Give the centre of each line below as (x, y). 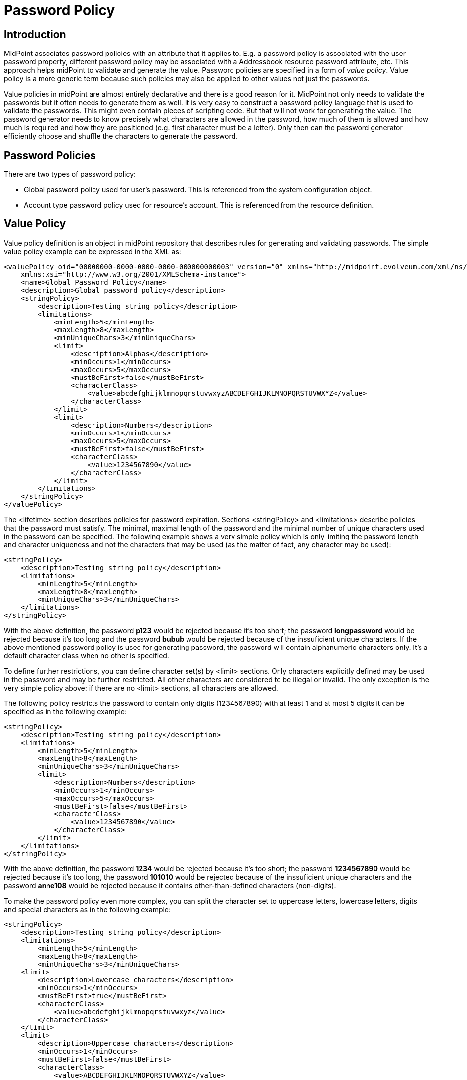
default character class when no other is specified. (87, 655)
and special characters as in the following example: (88, 909)
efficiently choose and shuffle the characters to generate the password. (121, 136)
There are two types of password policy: (70, 174)
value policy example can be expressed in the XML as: (93, 251)
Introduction (35, 34)
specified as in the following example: (66, 711)
